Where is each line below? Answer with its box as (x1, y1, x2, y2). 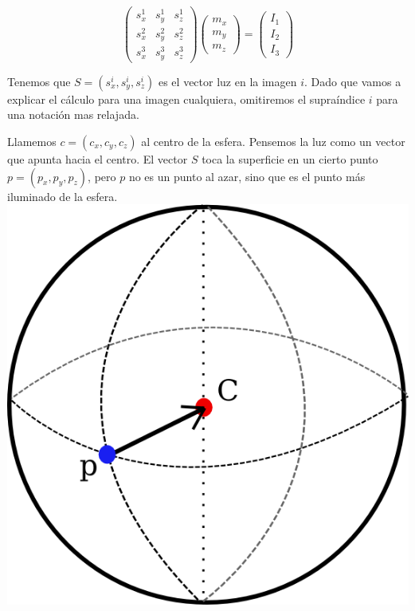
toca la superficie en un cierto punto (202, 150, 378, 167)
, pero (88, 168, 116, 184)
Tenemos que (7, 73, 71, 89)
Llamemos (7, 132, 57, 149)
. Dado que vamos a (304, 73, 401, 89)
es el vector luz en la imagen (158, 73, 297, 89)
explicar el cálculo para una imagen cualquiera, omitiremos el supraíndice (7, 90, 366, 107)
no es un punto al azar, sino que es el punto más (128, 168, 366, 184)
